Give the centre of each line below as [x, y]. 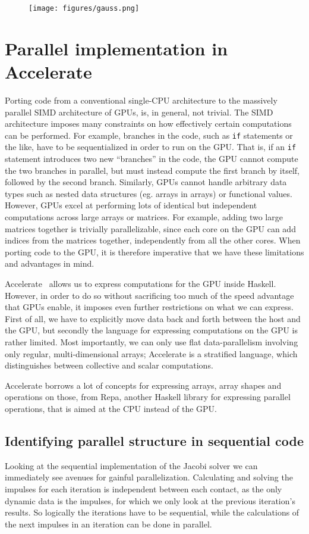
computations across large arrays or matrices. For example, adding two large [144, 217]
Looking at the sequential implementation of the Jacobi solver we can [131, 465]
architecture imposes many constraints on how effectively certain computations [148, 124]
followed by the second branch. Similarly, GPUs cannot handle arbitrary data [146, 182]
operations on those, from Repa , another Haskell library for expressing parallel [148, 397]
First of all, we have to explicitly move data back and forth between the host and [153, 318]
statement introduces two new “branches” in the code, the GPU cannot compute [152, 159]
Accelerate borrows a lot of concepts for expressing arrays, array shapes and [143, 385]
